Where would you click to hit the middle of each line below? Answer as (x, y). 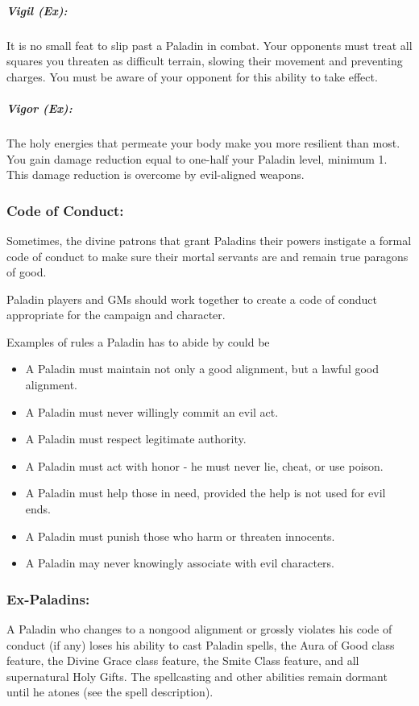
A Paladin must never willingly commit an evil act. (152, 411)
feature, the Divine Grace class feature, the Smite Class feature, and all (183, 660)
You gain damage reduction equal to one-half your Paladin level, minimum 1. (197, 158)
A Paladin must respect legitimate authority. (136, 439)
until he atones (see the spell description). (110, 692)
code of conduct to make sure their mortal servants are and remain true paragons (207, 256)
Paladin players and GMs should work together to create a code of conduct (192, 299)
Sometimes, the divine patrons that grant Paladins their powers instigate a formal (209, 240)
